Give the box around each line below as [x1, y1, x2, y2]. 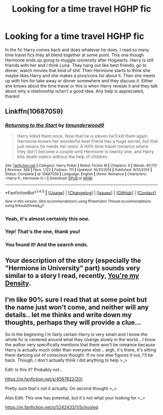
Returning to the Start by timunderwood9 [5, 122, 104, 129]
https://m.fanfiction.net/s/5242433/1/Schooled [5, 404, 98, 410]
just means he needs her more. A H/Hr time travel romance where [16, 143, 149, 149]
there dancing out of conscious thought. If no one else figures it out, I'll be [5, 352, 153, 358]
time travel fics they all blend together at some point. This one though [5, 52, 144, 58]
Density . [5, 279, 32, 287]
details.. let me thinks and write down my [5, 311, 132, 319]
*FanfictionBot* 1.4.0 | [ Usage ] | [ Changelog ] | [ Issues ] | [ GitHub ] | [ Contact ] [5, 189, 156, 195]
